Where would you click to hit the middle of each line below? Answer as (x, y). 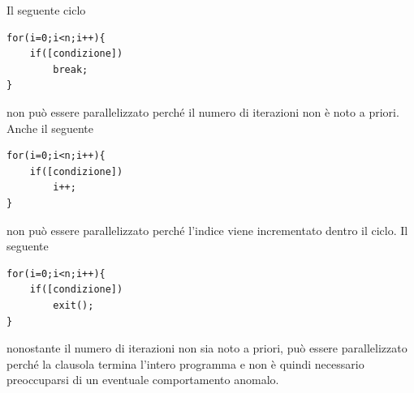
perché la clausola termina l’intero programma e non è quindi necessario (185, 363)
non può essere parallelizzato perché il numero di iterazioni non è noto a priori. (203, 111)
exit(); (73, 305)
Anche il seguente (50, 128)
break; (71, 69)
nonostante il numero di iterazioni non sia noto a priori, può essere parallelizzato (207, 348)
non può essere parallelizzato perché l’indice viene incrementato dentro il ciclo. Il (207, 230)
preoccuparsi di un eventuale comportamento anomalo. (143, 380)
